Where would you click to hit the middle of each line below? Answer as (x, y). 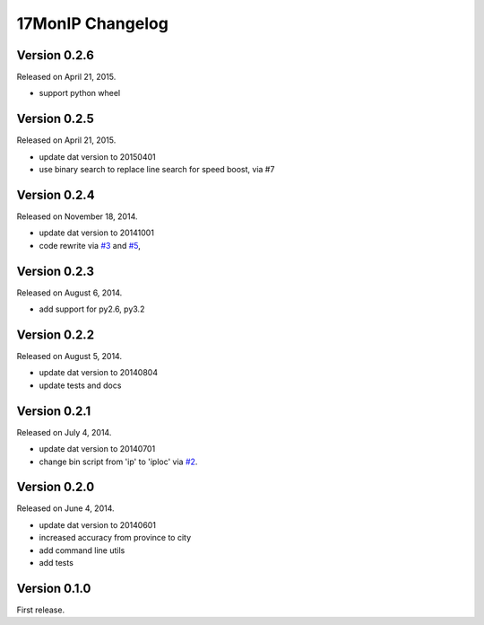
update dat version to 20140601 (98, 524)
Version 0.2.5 (55, 119)
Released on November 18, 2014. (77, 216)
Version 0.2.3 (55, 271)
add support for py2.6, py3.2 (92, 309)
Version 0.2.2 (55, 335)
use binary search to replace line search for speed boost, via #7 (157, 170)
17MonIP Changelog (93, 23)
